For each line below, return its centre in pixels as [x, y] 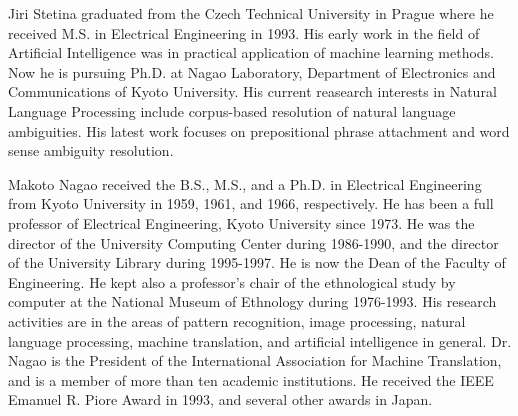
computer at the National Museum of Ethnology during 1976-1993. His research [252, 301]
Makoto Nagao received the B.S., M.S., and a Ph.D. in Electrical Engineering [245, 183]
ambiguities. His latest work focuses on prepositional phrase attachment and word [259, 130]
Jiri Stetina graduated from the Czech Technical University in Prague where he [251, 13]
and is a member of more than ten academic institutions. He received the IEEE [251, 379]
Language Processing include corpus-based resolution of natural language [232, 110]
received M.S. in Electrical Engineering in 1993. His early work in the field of [244, 32]
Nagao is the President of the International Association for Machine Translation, [255, 360]
